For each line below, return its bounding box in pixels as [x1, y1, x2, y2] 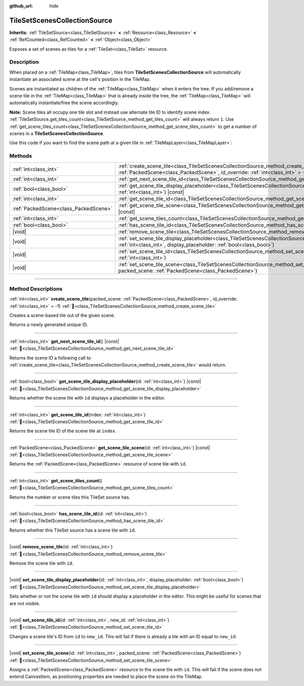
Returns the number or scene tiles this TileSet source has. [9, 494, 130, 500]
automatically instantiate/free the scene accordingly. [9, 100, 119, 106]
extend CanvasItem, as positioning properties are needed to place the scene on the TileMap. [9, 673, 203, 680]
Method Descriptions [9, 285, 63, 292]
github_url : [9, 3, 33, 9]
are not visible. [9, 600, 41, 606]
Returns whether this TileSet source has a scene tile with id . [9, 527, 136, 533]
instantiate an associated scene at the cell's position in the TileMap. [9, 76, 151, 82]
